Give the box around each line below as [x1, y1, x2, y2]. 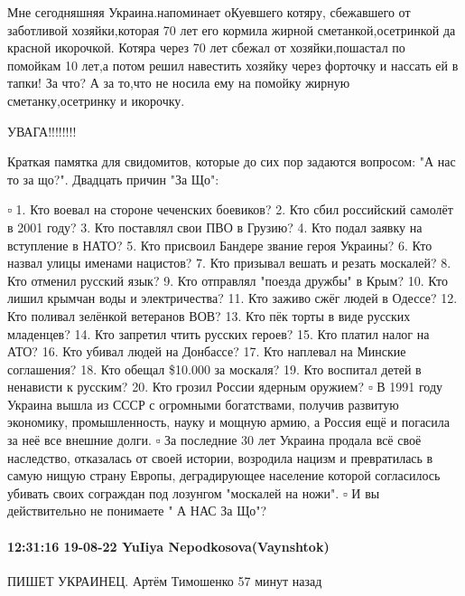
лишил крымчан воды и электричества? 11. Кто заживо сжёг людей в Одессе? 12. [7, 289, 458, 307]
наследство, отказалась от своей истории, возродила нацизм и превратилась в [7, 448, 433, 467]
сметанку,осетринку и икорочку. [7, 90, 185, 109]
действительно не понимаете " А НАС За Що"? [7, 501, 267, 520]
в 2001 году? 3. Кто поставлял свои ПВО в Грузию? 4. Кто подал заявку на [7, 217, 423, 236]
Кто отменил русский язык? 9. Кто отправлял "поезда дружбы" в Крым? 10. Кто [7, 270, 448, 289]
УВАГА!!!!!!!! [7, 121, 77, 140]
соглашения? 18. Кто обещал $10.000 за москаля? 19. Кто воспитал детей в [7, 359, 422, 378]
